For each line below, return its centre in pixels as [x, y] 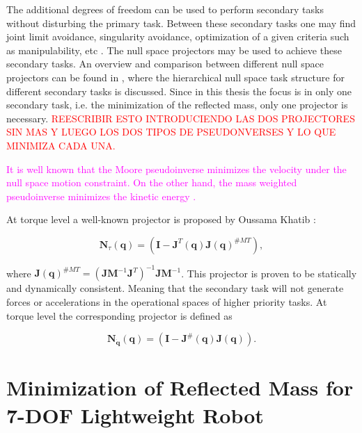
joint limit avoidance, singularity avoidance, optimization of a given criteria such [178, 36]
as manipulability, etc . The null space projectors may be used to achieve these [174, 50]
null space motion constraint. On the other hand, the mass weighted [152, 182]
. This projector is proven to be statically [269, 273]
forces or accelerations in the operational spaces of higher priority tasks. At [167, 302]
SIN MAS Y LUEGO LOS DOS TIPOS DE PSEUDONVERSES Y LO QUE [171, 132]
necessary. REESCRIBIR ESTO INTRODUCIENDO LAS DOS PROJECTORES [181, 118]
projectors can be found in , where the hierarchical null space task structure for [175, 77]
